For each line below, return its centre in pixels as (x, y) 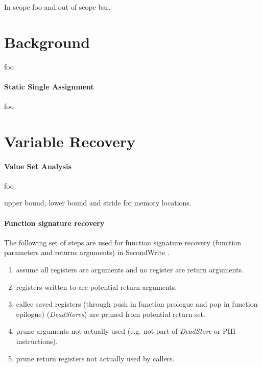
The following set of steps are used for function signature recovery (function (123, 242)
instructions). (37, 341)
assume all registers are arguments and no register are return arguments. (130, 270)
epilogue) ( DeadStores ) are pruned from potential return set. (111, 314)
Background (47, 42)
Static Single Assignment (49, 86)
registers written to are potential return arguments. (97, 286)
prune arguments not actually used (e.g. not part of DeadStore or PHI (126, 331)
